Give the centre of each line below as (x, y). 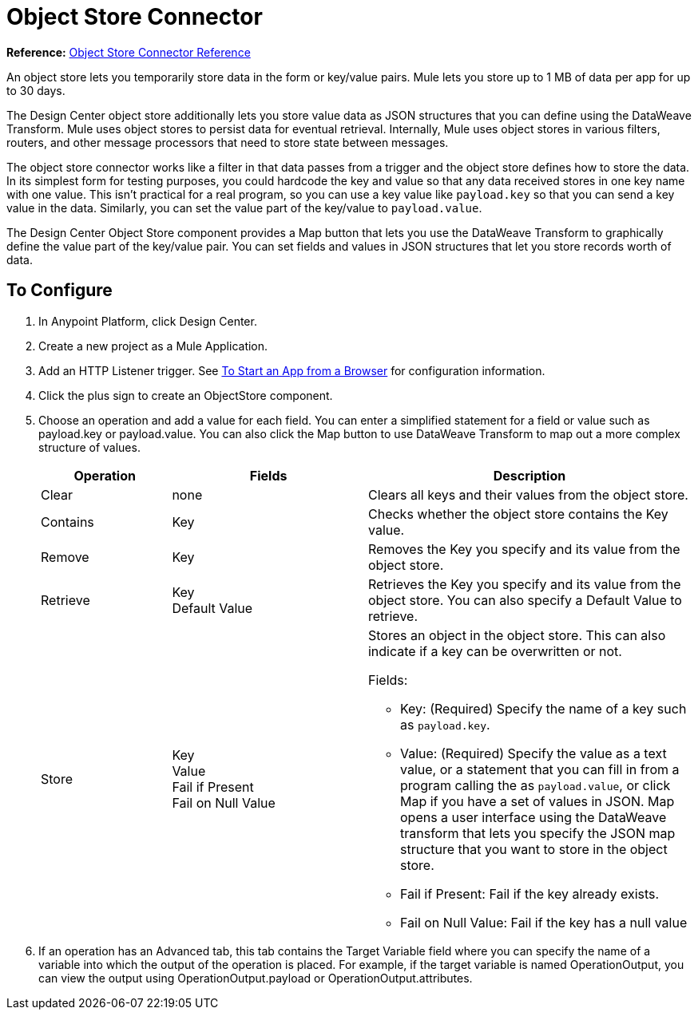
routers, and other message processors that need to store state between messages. (228, 142)
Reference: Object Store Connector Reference (129, 52)
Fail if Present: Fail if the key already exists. (529, 893)
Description (529, 475)
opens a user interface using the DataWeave (533, 817)
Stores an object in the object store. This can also (517, 635)
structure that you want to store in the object (533, 849)
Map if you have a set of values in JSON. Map (537, 801)
